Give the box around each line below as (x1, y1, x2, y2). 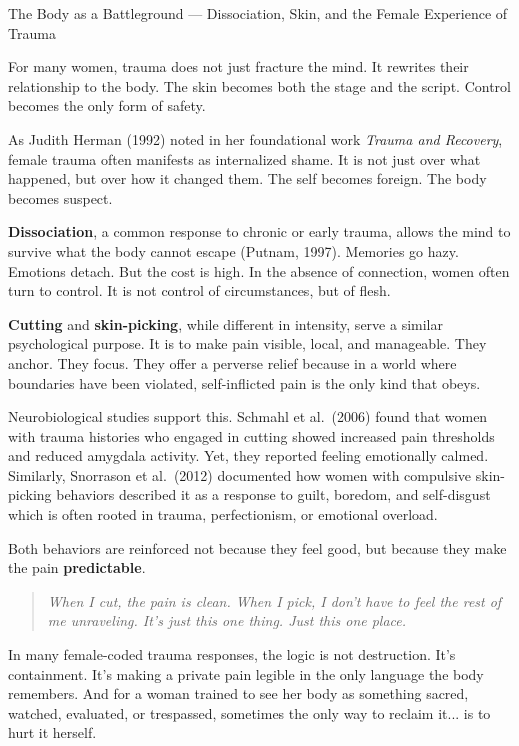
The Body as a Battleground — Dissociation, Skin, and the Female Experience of (8, 3, 508, 23)
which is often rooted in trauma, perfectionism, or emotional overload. (8, 504, 438, 525)
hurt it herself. (8, 722, 97, 743)
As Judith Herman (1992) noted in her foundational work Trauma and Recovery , (8, 128, 503, 149)
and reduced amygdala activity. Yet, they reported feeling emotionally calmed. (8, 445, 489, 466)
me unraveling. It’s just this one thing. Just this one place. (47, 610, 407, 631)
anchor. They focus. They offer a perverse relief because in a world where (8, 352, 457, 373)
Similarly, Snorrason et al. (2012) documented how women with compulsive (8, 464, 472, 485)
